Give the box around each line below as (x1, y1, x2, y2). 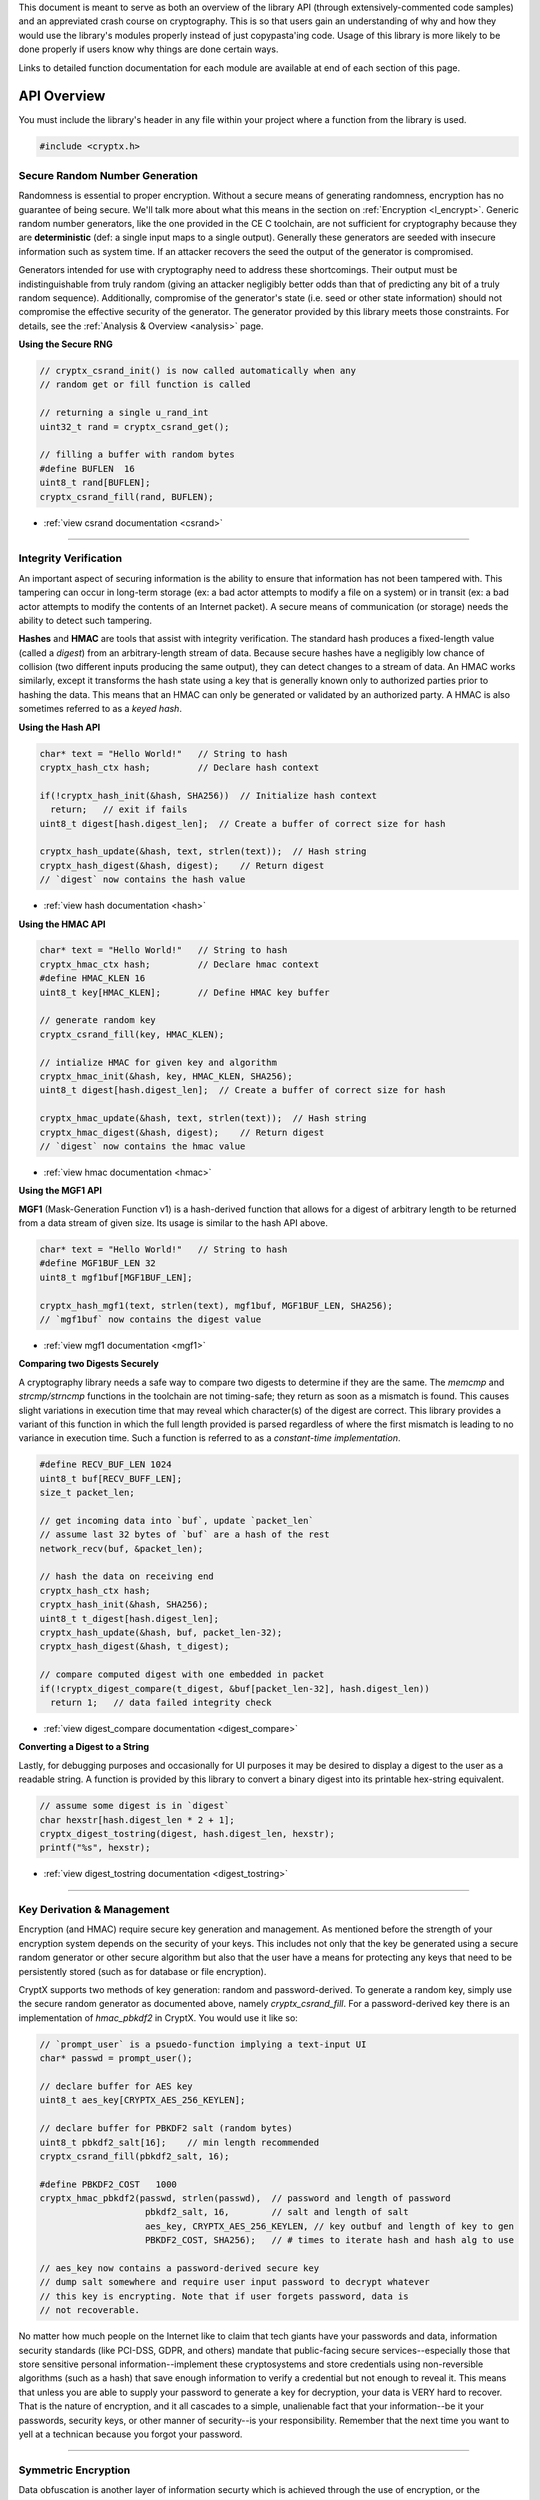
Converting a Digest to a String (18, 1741, 150, 1753)
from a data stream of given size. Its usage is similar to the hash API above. (18, 1217, 329, 1229)
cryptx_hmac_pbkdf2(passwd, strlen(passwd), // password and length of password (39, 2193, 452, 2204)
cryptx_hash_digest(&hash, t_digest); (39, 1641, 230, 1652)
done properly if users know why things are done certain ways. (18, 43, 279, 55)
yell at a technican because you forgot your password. (18, 2428, 243, 2440)
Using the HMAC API (18, 918, 106, 930)
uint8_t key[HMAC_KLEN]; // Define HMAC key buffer (39, 986, 330, 998)
